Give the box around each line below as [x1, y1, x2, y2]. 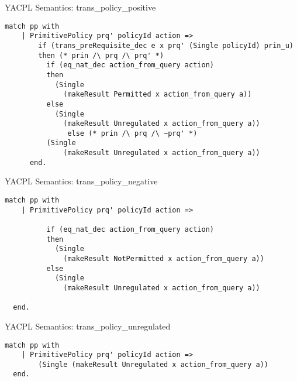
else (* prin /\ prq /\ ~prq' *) [67, 129, 198, 138]
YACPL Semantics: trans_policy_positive [5, 1, 156, 13]
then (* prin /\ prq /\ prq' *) [38, 51, 164, 60]
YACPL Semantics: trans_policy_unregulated [5, 320, 171, 332]
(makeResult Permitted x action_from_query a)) [63, 90, 252, 99]
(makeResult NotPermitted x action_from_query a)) [63, 254, 264, 263]
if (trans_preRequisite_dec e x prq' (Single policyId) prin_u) [38, 41, 293, 50]
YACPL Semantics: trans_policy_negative [5, 175, 158, 187]
